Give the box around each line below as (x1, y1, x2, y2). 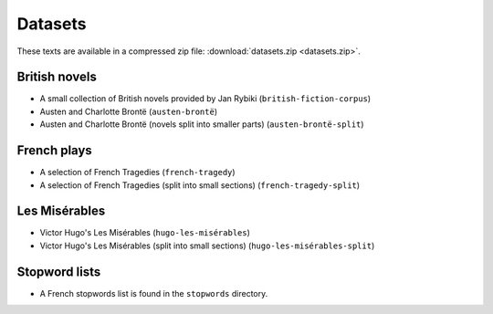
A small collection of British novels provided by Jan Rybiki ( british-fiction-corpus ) (39, 93, 372, 104)
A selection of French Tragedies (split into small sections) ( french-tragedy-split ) (39, 179, 361, 191)
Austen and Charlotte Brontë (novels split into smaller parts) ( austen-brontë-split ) (39, 119, 364, 130)
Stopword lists (16, 264, 101, 279)
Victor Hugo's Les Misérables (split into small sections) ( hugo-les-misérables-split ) (39, 240, 375, 251)
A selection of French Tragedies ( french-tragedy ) (39, 167, 236, 178)
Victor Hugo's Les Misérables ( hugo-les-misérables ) (39, 227, 251, 238)
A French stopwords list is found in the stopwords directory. (39, 288, 268, 298)
